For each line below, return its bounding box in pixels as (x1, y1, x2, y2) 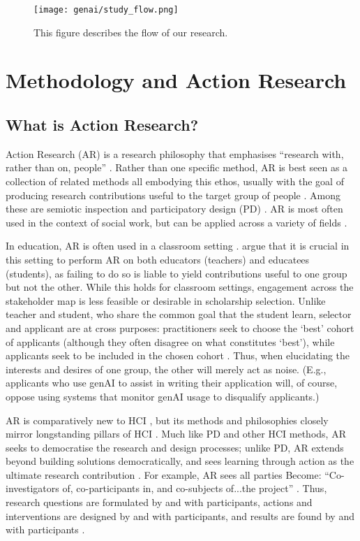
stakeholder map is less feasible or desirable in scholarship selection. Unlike (6, 293, 326, 308)
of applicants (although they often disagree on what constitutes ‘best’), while (6, 334, 335, 349)
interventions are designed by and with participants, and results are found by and (6, 508, 354, 523)
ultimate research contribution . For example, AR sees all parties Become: (6, 467, 322, 482)
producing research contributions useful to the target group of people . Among (6, 187, 341, 202)
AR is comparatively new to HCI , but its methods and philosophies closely (6, 412, 329, 427)
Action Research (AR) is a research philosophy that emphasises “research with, (6, 146, 344, 161)
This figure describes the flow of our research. (33, 24, 228, 39)
